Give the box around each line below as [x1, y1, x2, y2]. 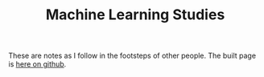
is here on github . [8, 59, 67, 69]
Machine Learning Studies [45, 6, 225, 24]
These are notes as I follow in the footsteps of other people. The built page [8, 51, 256, 61]
